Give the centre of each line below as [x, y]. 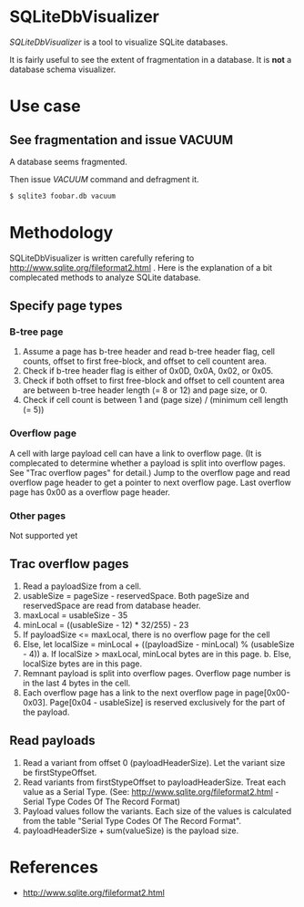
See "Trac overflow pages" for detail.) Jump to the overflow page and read [150, 472]
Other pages [38, 515]
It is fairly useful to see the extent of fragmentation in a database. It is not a [151, 59]
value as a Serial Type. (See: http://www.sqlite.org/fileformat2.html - [151, 791]
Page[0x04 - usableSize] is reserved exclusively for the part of [167, 702]
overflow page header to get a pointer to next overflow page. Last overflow [150, 482]
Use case [45, 106]
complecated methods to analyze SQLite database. [105, 277]
